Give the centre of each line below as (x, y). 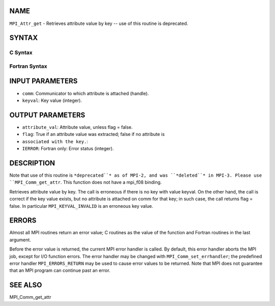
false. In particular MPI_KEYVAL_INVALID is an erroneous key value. (81, 206)
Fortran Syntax (28, 66)
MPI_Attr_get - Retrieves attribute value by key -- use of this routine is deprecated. (99, 23)
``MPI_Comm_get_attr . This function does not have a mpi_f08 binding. (86, 182)
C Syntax (21, 52)
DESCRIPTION (32, 163)
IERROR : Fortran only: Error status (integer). (68, 149)
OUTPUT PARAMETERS (47, 115)
